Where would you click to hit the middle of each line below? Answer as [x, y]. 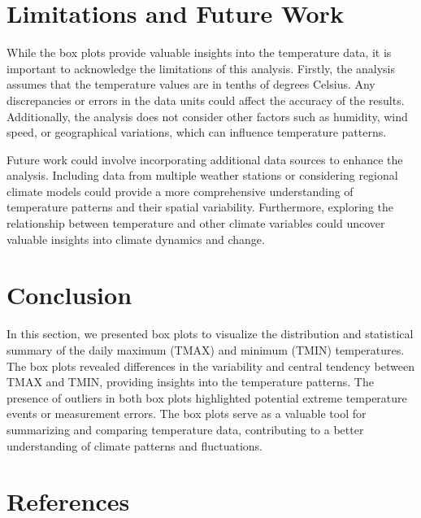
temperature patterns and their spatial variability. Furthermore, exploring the [200, 207]
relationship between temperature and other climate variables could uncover [196, 223]
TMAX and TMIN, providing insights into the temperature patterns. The [190, 382]
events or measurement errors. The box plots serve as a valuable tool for [187, 414]
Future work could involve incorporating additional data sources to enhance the [205, 159]
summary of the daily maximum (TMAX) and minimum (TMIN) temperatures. [206, 349]
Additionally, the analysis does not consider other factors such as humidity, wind [207, 116]
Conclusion [69, 295]
